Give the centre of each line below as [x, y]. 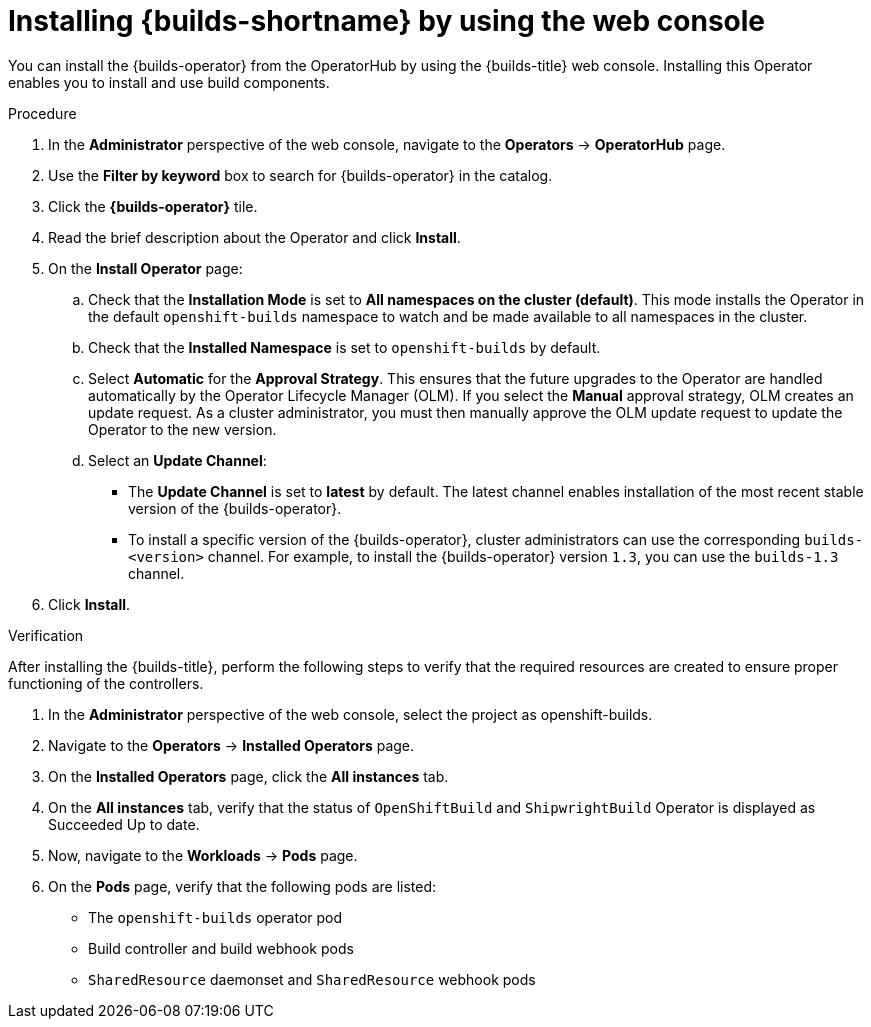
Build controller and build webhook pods [221, 948]
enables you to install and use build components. [169, 82]
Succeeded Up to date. [124, 824]
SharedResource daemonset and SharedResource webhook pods [312, 979]
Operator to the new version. [182, 429]
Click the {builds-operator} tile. [153, 206]
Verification [46, 635]
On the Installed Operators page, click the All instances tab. [248, 776]
